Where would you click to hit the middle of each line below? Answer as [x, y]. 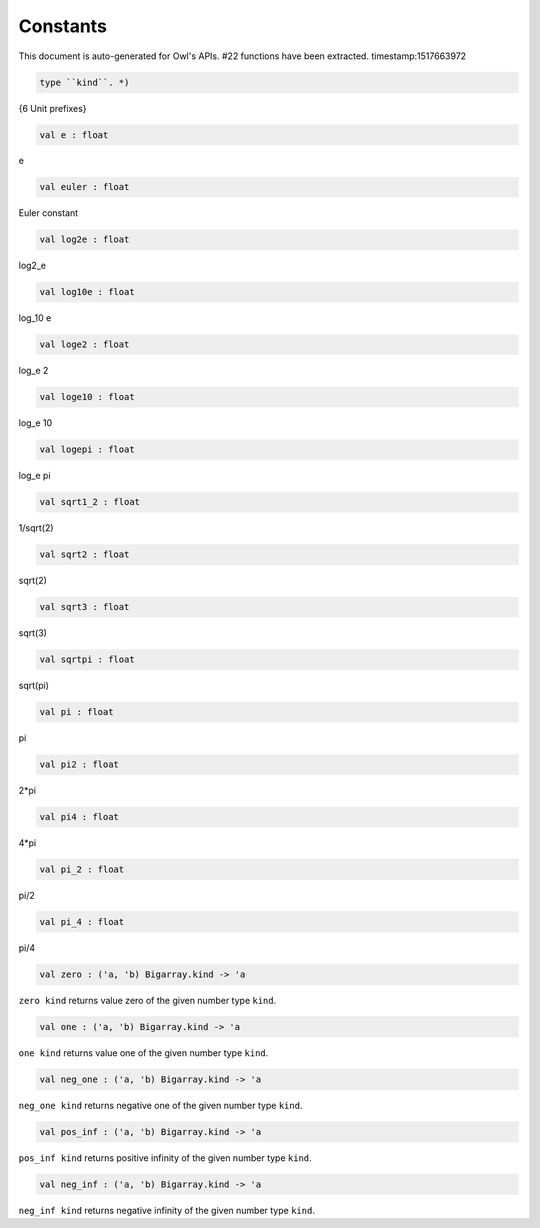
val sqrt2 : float [84, 554]
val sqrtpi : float [87, 659]
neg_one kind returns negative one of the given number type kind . [160, 1105]
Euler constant [48, 213]
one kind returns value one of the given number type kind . [143, 1052]
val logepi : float [87, 449]
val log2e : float [84, 239]
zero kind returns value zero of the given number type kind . [147, 1000]
